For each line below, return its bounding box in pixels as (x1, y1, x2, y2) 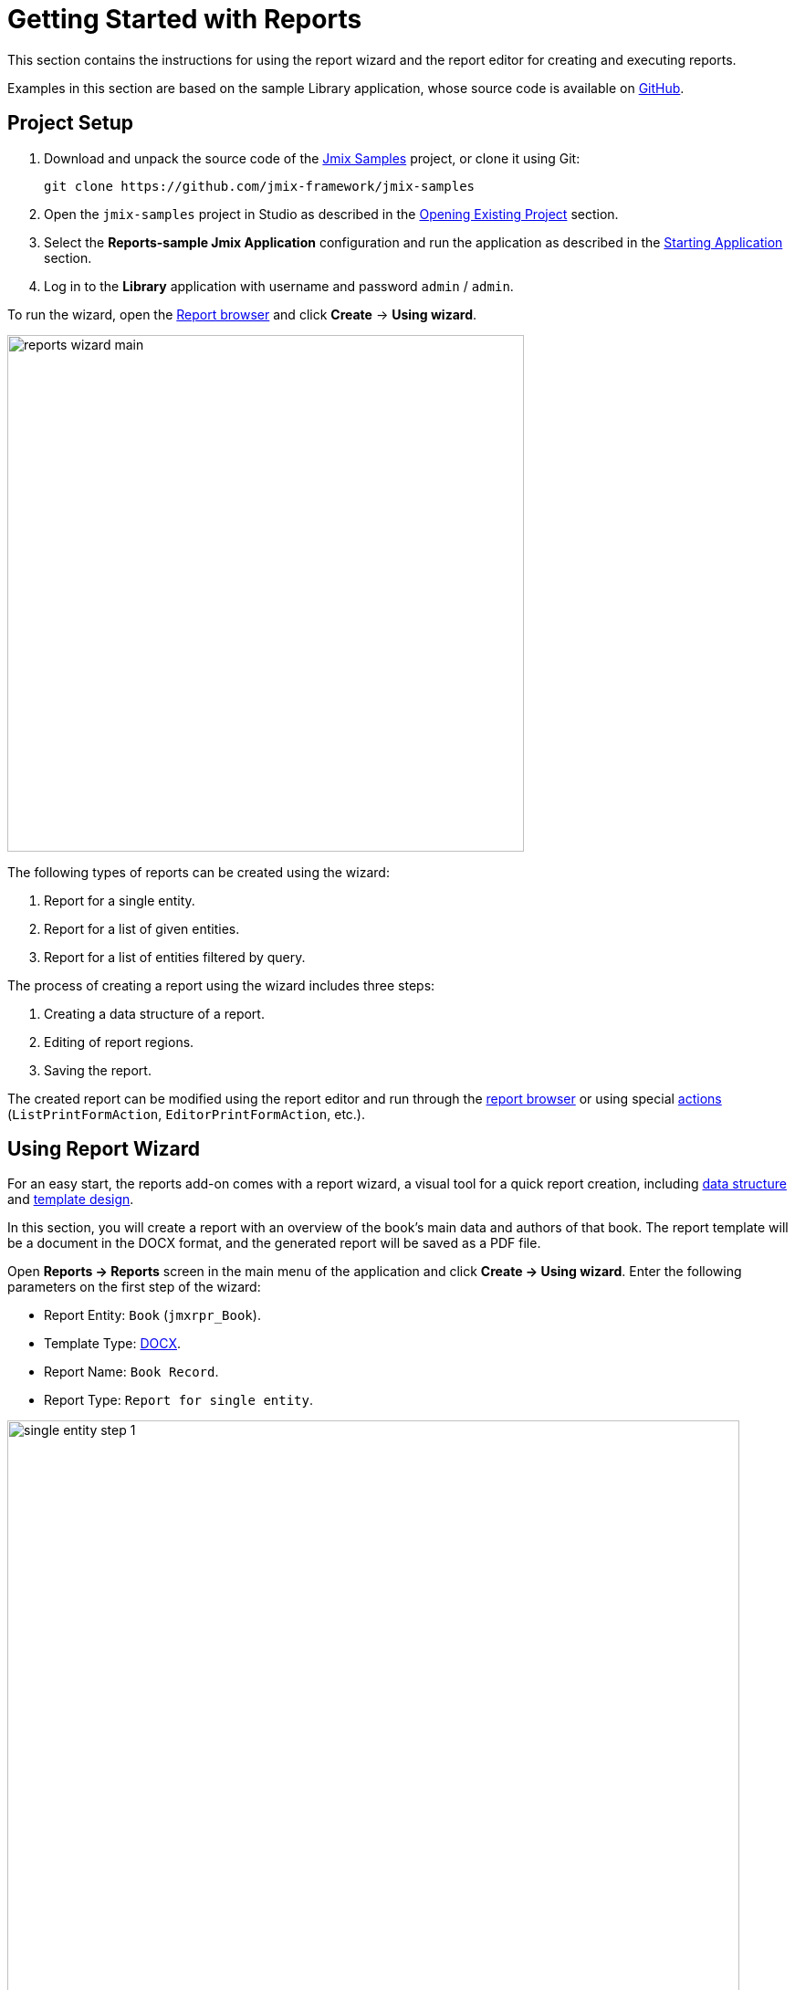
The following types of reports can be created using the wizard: (7, 864, 390, 880)
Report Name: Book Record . (44, 1364, 219, 1380)
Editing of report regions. (44, 1033, 194, 1050)
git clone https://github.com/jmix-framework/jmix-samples (44, 178, 476, 194)
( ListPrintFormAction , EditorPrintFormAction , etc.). (7, 1105, 366, 1122)
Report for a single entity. (44, 892, 195, 908)
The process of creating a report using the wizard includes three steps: (7, 977, 435, 993)
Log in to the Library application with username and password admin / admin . (44, 278, 514, 294)
